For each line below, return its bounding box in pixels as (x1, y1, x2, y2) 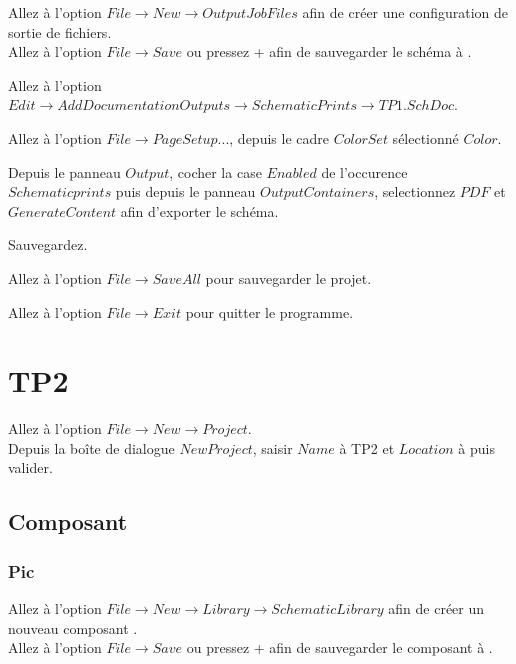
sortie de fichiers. (8, 21, 112, 42)
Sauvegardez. (8, 234, 88, 255)
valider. (8, 457, 53, 478)
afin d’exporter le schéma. (120, 200, 279, 221)
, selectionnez (374, 181, 456, 202)
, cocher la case (169, 161, 262, 182)
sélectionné (392, 127, 459, 148)
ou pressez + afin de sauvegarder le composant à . (186, 637, 493, 658)
